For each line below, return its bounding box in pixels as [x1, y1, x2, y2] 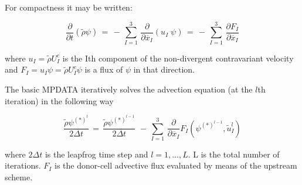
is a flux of [84, 63, 123, 76]
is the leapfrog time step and [45, 148, 148, 160]
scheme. [5, 171, 33, 183]
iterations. [5, 159, 41, 172]
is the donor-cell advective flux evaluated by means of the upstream [55, 159, 297, 172]
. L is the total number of [188, 148, 280, 160]
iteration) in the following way [5, 94, 114, 107]
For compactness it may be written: [5, 1, 133, 13]
